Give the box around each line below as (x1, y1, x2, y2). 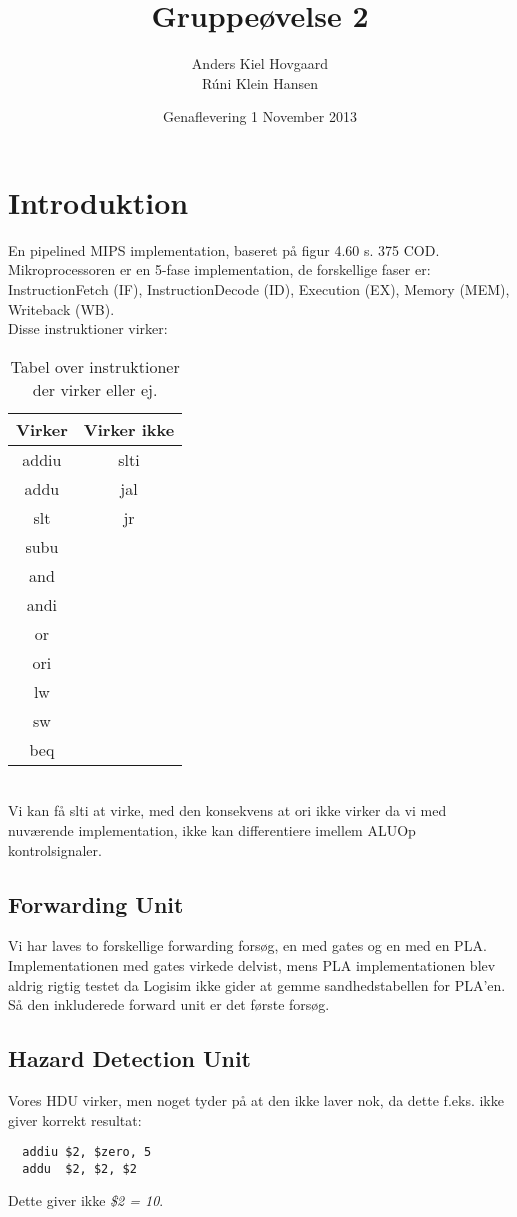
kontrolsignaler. (8, 839, 102, 860)
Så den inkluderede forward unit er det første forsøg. (8, 994, 330, 1015)
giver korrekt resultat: (8, 1109, 142, 1130)
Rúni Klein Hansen (201, 72, 319, 93)
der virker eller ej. (32, 377, 158, 401)
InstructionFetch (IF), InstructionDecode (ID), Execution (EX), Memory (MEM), (8, 279, 510, 300)
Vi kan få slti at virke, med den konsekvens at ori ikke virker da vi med (8, 800, 447, 821)
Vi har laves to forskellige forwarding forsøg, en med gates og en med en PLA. (8, 935, 487, 956)
